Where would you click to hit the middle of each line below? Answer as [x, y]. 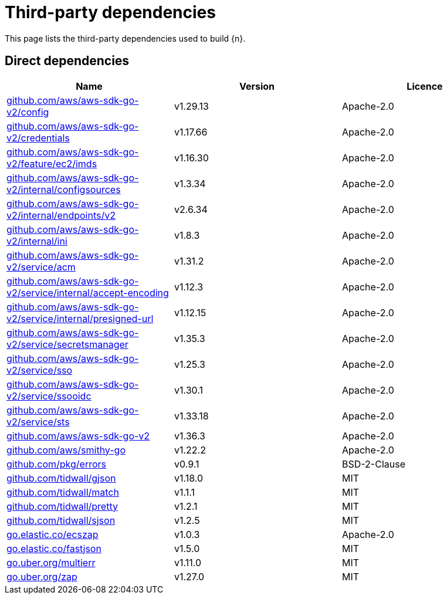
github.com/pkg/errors [56, 464]
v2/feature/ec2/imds [52, 163]
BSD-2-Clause [373, 464]
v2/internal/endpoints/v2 [61, 215]
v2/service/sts [38, 422]
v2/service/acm [41, 267]
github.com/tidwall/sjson [61, 520]
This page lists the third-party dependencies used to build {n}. [125, 38]
